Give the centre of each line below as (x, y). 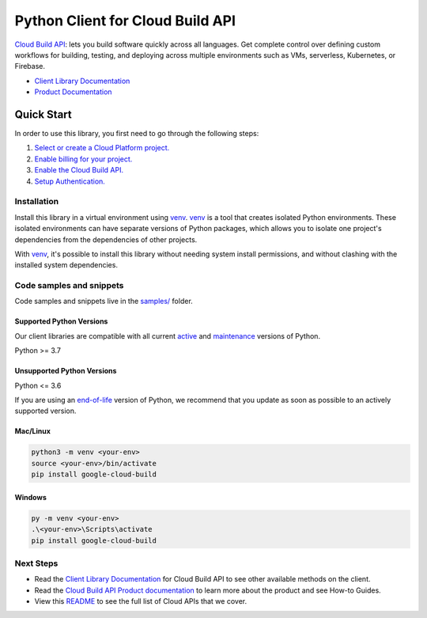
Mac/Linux (33, 431)
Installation (37, 202)
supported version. (45, 411)
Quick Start (43, 114)
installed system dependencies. (66, 265)
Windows (30, 497)
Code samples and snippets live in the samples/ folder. (104, 301)
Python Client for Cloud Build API (125, 21)
